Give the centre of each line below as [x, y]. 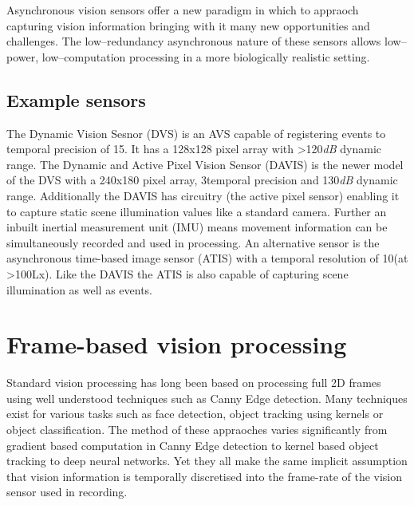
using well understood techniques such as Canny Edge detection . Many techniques [207, 398]
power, [23, 56]
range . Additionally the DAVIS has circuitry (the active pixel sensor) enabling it [203, 195]
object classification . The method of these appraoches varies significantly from [197, 430]
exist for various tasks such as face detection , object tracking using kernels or [195, 414]
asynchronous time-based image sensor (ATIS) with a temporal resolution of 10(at [207, 258]
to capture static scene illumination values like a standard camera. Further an [197, 211]
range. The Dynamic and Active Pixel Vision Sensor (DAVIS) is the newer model [205, 164]
